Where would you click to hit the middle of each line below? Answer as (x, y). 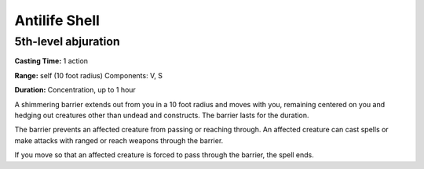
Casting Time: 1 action (51, 61)
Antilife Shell (57, 20)
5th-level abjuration (68, 41)
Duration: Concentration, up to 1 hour (75, 90)
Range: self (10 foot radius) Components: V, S (88, 75)
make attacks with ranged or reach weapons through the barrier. (119, 140)
